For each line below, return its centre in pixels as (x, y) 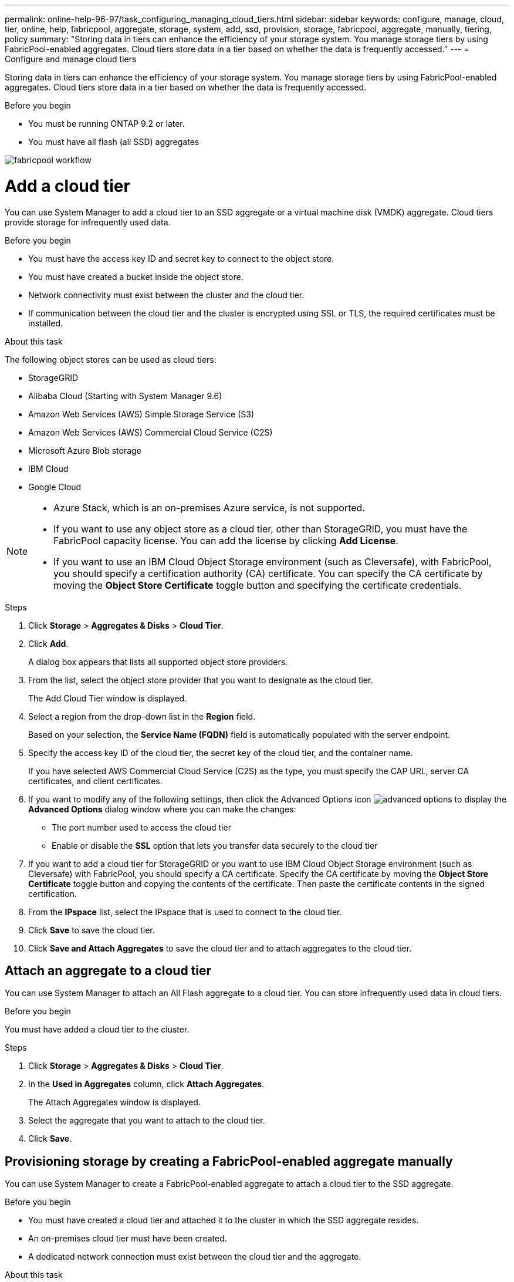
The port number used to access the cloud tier (141, 827)
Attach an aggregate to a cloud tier (108, 970)
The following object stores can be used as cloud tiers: (111, 359)
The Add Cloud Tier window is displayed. (108, 698)
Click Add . (48, 643)
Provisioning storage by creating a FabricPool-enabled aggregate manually (229, 1161)
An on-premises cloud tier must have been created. (128, 1239)
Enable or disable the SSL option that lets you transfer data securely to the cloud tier (215, 845)
